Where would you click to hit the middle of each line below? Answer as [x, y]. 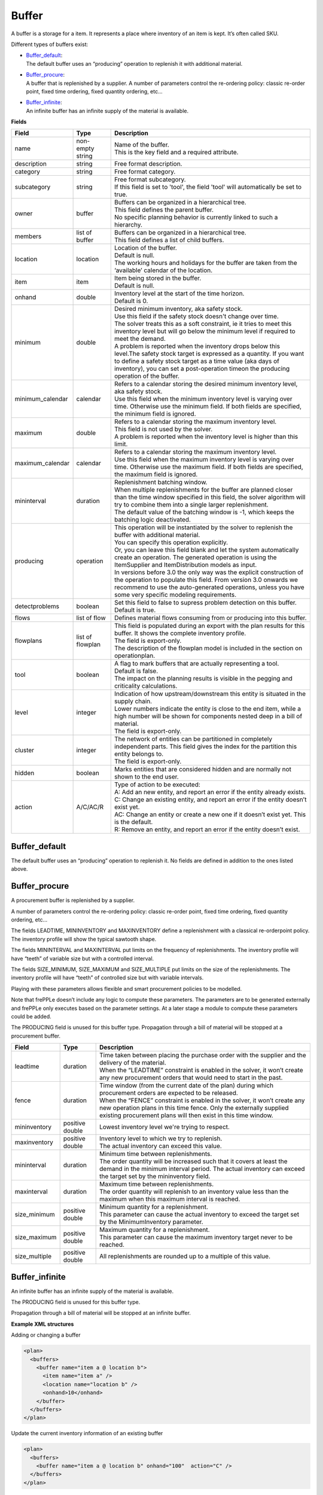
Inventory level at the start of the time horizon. [179, 294]
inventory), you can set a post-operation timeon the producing [202, 369]
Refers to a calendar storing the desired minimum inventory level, [206, 384]
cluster [25, 750]
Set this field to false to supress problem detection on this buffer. [205, 603]
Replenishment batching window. [161, 483]
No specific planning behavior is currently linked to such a [196, 217]
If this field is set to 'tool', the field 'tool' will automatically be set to [208, 187]
